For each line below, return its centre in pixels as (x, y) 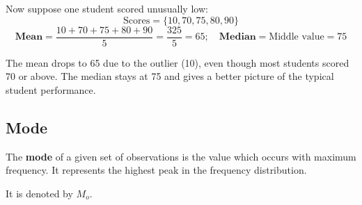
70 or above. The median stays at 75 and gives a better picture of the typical (170, 76)
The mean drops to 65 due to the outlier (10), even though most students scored (178, 62)
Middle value (297, 37)
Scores (137, 20)
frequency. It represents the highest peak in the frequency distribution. (156, 170)
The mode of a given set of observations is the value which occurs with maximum (181, 156)
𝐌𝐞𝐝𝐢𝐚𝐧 (237, 37)
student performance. (51, 89)
